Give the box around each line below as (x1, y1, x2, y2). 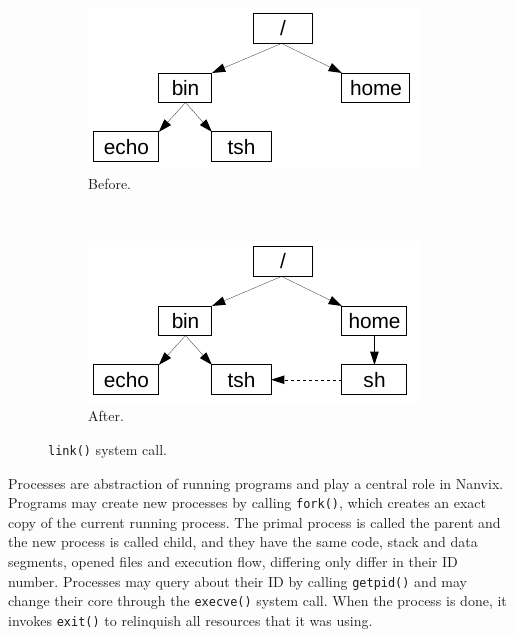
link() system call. (48, 438, 167, 459)
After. (88, 405, 124, 426)
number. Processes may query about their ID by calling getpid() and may (8, 570, 468, 591)
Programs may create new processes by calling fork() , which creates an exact (8, 492, 487, 513)
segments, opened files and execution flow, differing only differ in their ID (8, 551, 458, 572)
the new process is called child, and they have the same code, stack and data (8, 531, 478, 552)
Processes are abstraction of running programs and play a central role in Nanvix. (8, 472, 504, 493)
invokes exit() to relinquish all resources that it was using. (8, 609, 373, 630)
